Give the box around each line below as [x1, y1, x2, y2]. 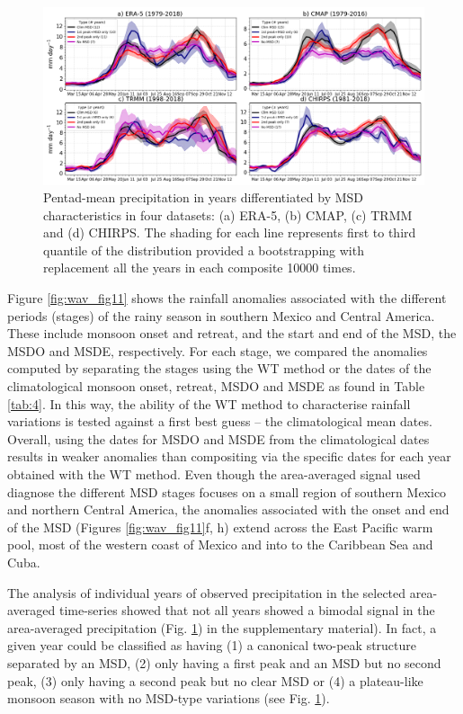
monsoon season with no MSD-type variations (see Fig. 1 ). [7, 689, 330, 708]
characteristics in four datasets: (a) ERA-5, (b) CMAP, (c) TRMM [43, 205, 413, 224]
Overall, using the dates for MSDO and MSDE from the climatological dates [7, 429, 430, 448]
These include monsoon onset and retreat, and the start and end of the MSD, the [7, 324, 457, 343]
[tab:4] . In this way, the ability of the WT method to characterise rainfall [7, 394, 411, 413]
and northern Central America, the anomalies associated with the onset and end [7, 500, 450, 519]
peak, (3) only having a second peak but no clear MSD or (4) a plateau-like [7, 671, 423, 690]
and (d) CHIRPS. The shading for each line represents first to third [43, 223, 416, 242]
